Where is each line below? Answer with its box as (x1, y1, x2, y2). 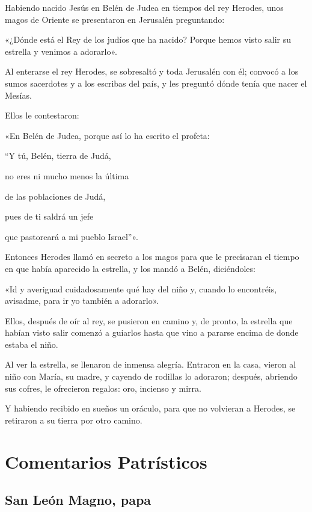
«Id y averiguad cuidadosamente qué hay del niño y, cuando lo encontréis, (5, 282, 277, 295)
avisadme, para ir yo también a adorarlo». (5, 294, 159, 307)
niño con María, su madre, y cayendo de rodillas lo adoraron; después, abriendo (5, 370, 298, 383)
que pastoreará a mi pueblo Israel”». (5, 230, 138, 242)
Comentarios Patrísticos (5, 449, 207, 473)
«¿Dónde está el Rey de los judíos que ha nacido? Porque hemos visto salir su (5, 33, 291, 46)
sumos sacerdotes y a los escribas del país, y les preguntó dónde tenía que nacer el (5, 76, 307, 89)
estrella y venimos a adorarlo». (5, 45, 117, 57)
